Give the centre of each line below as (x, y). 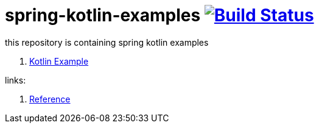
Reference (50, 99)
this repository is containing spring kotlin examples (107, 42)
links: (16, 80)
